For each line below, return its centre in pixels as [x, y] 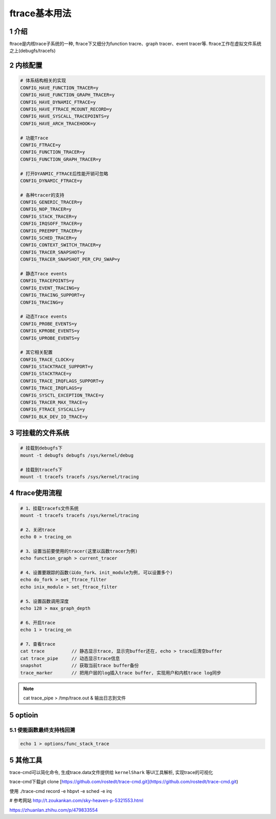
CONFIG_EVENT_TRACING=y [50, 288]
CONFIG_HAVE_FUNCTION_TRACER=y [60, 88]
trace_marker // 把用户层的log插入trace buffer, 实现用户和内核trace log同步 [121, 673]
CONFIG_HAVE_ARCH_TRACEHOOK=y [58, 123]
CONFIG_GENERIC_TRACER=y [51, 202]
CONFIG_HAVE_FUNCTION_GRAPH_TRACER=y [67, 95]
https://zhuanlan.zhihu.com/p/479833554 [54, 810]
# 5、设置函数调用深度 [44, 601]
